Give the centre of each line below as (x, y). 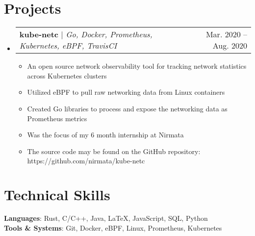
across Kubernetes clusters (67, 75)
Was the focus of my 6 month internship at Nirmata (105, 135)
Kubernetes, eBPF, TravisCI (68, 46)
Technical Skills (57, 195)
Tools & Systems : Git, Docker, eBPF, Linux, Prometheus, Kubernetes (113, 227)
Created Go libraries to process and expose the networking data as (127, 108)
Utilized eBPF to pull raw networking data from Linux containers (126, 92)
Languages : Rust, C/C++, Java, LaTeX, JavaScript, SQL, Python (106, 218)
